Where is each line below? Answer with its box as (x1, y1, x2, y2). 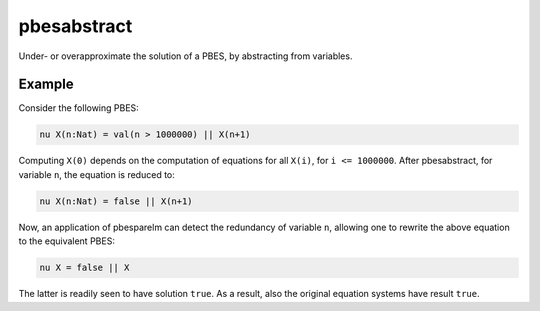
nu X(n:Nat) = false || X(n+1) (39, 195, 194, 207)
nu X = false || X (39, 262, 130, 274)
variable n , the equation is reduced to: (18, 168, 175, 180)
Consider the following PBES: (18, 102, 139, 114)
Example (18, 76, 74, 93)
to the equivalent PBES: (18, 235, 115, 247)
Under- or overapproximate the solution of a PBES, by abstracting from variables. (18, 50, 353, 62)
